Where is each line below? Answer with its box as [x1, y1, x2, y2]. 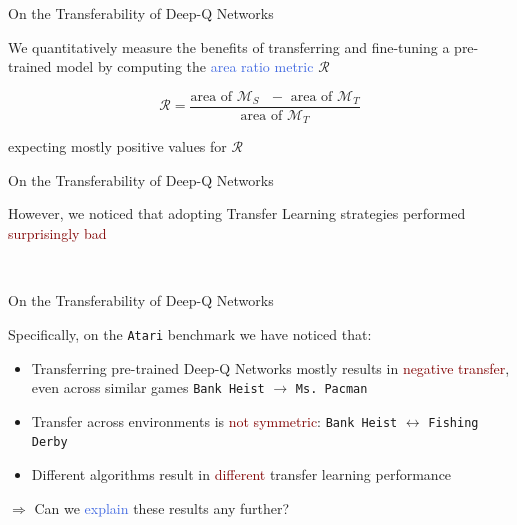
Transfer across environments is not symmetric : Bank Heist [31, 410, 398, 431]
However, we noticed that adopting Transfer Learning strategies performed [8, 203, 466, 224]
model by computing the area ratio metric [56, 56, 314, 77]
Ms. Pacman [295, 382, 368, 397]
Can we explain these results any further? [34, 497, 290, 518]
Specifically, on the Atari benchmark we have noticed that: [8, 323, 372, 344]
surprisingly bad [8, 223, 107, 244]
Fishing [428, 415, 479, 430]
